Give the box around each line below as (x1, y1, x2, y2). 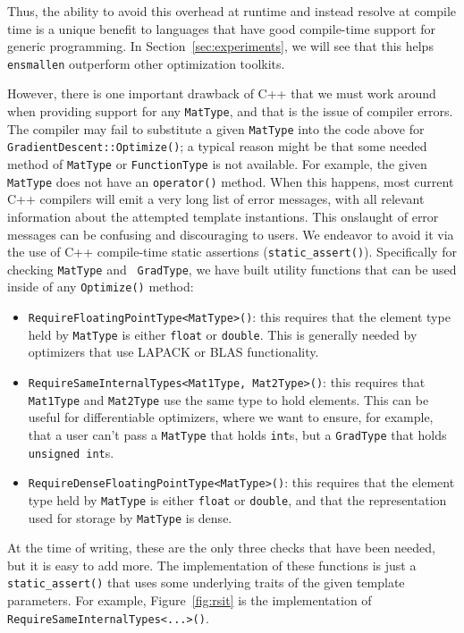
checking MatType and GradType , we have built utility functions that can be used (7, 259, 457, 278)
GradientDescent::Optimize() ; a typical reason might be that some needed (7, 137, 427, 156)
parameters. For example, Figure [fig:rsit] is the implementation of (7, 591, 372, 609)
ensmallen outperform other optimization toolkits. (7, 54, 285, 72)
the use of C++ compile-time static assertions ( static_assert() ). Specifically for (7, 242, 457, 261)
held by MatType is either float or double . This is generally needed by (28, 325, 418, 343)
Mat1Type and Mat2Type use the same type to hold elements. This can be (28, 390, 429, 409)
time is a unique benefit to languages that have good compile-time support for (7, 19, 436, 38)
